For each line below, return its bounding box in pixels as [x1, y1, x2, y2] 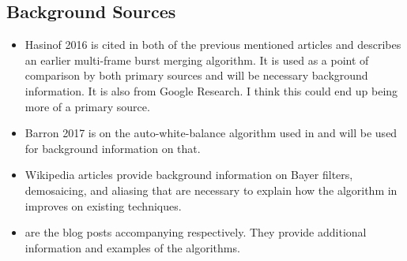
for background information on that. [24, 140, 201, 156]
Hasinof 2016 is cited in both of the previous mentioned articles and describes [24, 36, 401, 53]
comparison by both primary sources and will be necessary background [24, 67, 368, 84]
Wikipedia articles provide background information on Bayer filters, [24, 166, 353, 183]
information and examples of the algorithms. [24, 239, 240, 255]
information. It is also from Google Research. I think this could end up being [24, 82, 398, 99]
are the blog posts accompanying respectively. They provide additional [24, 224, 367, 240]
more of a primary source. [24, 98, 150, 114]
